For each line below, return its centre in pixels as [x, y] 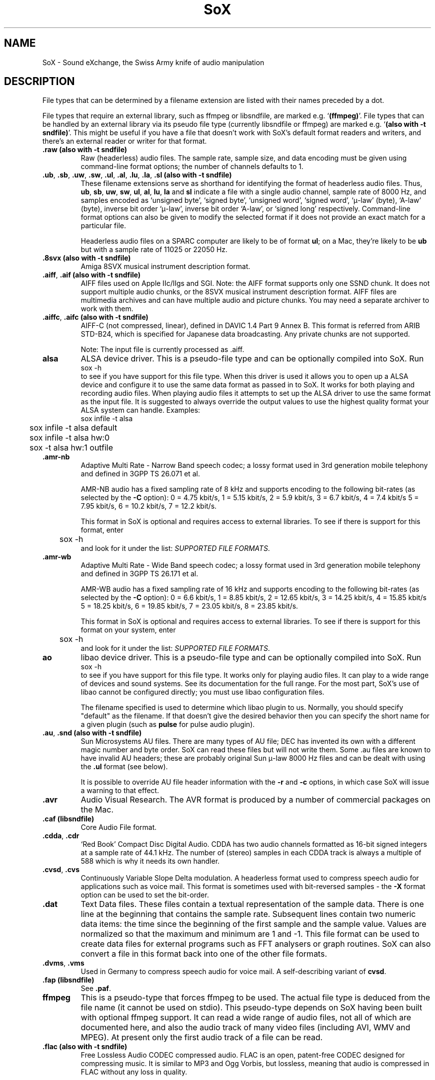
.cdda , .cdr [61, 836]
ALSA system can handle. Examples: [140, 410]
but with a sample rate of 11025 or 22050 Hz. [154, 250]
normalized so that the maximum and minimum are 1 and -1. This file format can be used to [250, 934]
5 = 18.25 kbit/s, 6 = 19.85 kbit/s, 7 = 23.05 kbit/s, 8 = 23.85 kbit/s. [189, 606]
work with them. [107, 309]
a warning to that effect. [120, 791]
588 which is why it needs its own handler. [150, 861]
